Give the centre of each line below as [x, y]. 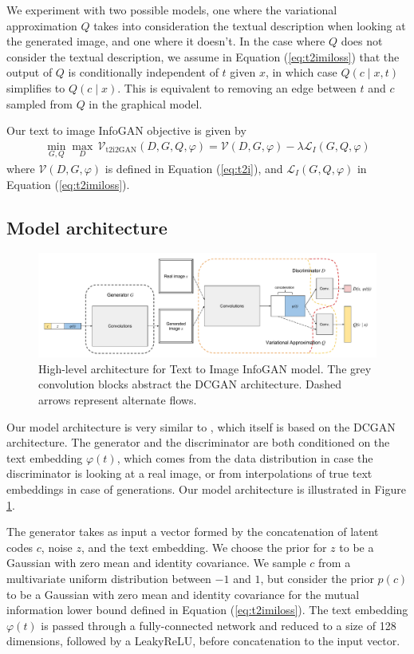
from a [335, 563]
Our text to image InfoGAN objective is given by [126, 130]
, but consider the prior [317, 578]
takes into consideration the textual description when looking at [250, 25]
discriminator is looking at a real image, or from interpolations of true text [189, 473]
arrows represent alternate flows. [118, 400]
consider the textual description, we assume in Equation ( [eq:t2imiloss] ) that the [203, 56]
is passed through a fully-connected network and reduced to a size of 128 [219, 625]
